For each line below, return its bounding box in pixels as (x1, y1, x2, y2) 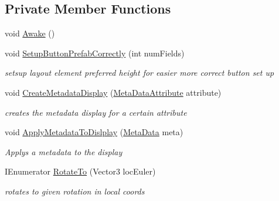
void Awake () (5, 27, 55, 39)
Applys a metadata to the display (5, 145, 123, 158)
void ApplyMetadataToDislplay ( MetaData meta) (5, 126, 183, 138)
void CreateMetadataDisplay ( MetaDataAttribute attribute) (5, 86, 222, 98)
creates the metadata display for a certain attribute (5, 106, 187, 118)
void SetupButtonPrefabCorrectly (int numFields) (5, 46, 185, 59)
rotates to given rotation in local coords (5, 185, 145, 197)
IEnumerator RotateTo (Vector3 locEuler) (5, 165, 156, 177)
